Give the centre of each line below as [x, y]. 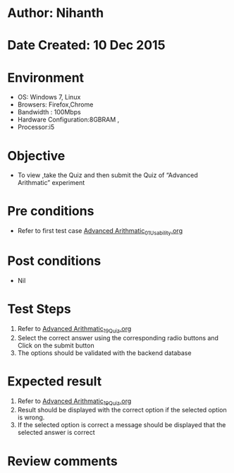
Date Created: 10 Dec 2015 [86, 46]
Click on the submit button [56, 345]
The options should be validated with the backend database [104, 353]
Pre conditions [51, 211]
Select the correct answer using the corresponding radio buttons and [118, 337]
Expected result [55, 381]
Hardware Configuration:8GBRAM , [68, 120]
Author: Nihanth [56, 13]
